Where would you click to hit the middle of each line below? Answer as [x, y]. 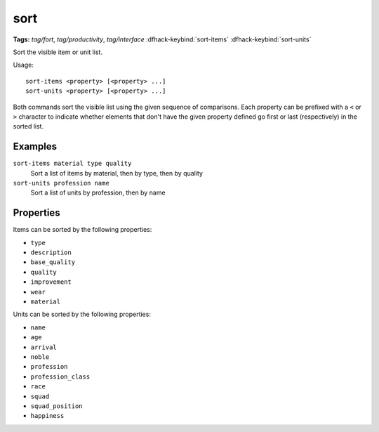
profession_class [60, 377]
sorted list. [28, 126]
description [51, 253]
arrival [44, 347]
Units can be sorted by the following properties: [82, 314]
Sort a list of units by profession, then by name [98, 192]
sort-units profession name [61, 183]
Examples [35, 146]
